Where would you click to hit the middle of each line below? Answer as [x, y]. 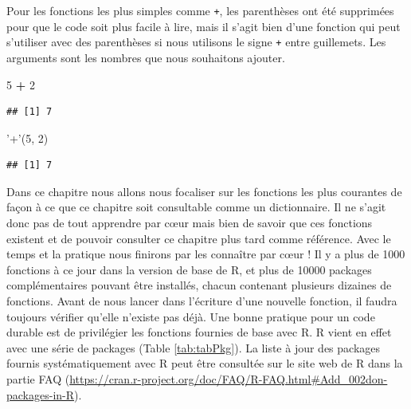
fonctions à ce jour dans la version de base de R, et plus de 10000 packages [189, 269]
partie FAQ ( [38, 379]
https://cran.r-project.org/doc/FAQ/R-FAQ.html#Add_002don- [229, 379]
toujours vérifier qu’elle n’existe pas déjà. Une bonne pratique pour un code [191, 316]
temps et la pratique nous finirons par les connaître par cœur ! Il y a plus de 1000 [206, 254]
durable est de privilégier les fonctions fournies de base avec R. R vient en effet [199, 332]
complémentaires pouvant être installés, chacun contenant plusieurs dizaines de [199, 285]
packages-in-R [41, 394]
